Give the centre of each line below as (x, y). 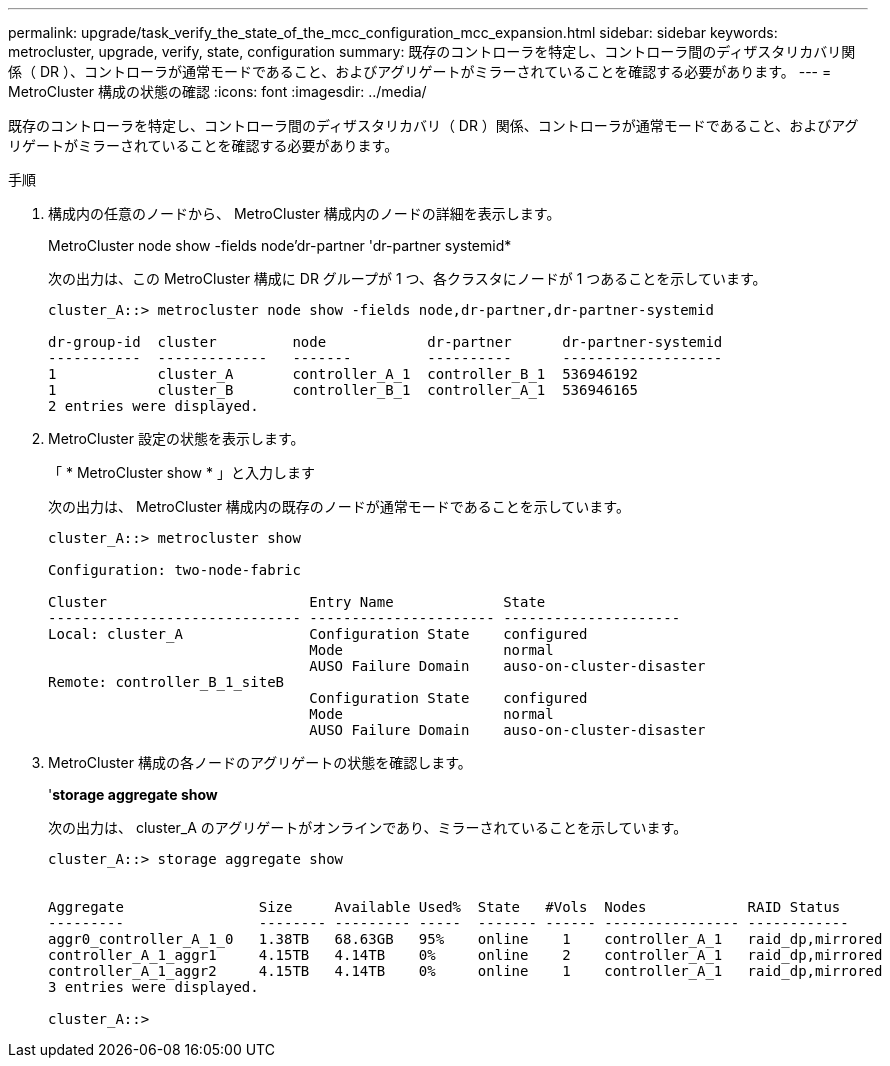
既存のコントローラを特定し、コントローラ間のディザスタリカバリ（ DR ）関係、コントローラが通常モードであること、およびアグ (433, 125)
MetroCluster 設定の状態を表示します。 (176, 438)
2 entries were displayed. (153, 406)
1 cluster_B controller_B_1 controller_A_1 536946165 (343, 390)
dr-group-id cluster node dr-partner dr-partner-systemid (385, 342)
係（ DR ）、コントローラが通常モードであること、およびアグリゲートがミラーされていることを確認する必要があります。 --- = (420, 71)
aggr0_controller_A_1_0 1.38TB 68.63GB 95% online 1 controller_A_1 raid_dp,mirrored (465, 939)
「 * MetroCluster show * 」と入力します (181, 472)
